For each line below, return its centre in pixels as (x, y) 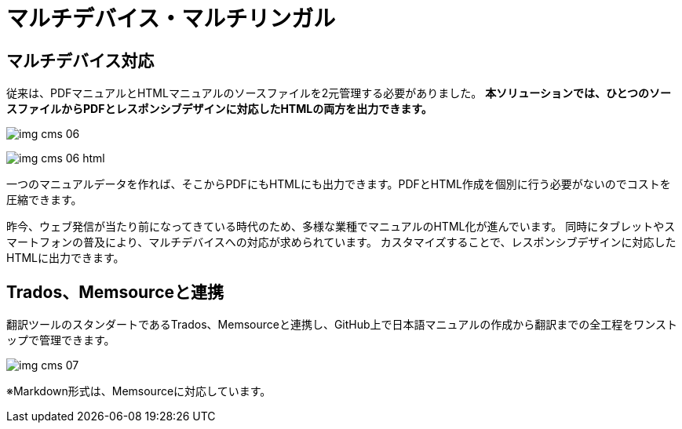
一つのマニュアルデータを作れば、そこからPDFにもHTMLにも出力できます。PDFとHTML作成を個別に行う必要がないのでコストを (339, 184)
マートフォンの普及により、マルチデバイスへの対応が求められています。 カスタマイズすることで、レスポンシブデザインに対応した (341, 242)
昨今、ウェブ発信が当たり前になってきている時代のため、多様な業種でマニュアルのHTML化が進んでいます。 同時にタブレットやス (341, 227)
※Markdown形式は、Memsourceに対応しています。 (139, 391)
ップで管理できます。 (61, 340)
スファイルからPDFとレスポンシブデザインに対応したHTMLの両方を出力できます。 (219, 109)
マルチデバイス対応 (80, 60)
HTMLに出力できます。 (66, 258)
